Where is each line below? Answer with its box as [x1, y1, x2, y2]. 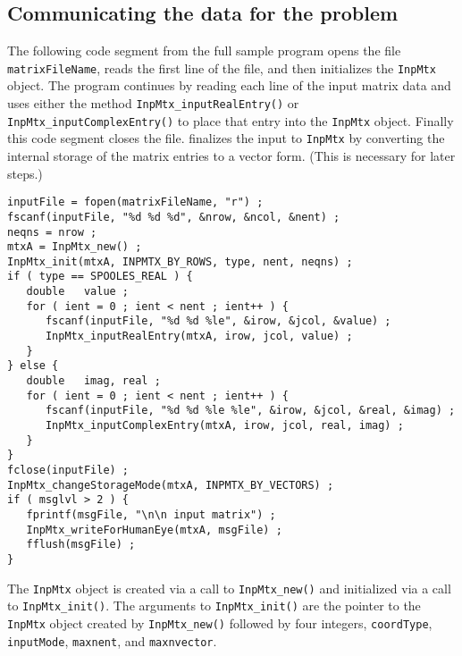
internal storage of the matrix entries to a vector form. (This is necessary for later [7, 147, 456, 165]
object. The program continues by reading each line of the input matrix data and [7, 76, 451, 95]
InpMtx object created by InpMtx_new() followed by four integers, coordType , [7, 613, 433, 632]
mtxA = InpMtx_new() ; [7, 240, 142, 254]
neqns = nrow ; [7, 225, 97, 239]
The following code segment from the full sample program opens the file [7, 41, 401, 60]
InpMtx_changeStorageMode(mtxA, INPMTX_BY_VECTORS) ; [7, 478, 334, 492]
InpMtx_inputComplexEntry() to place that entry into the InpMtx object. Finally [7, 111, 454, 130]
